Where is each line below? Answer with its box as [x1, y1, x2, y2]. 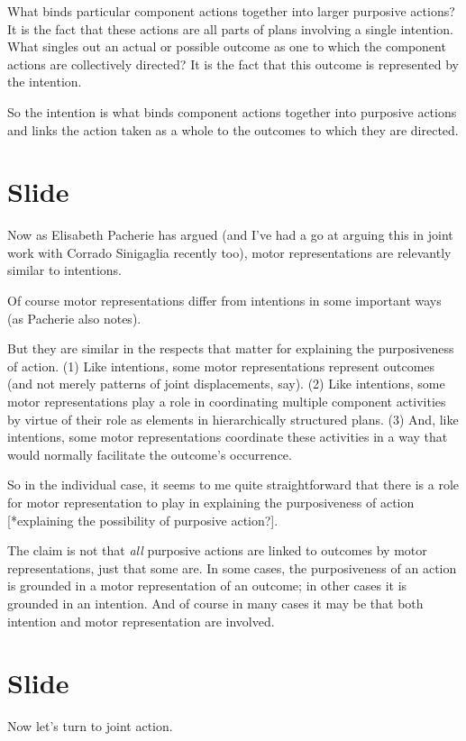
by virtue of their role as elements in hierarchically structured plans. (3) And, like [7, 409, 459, 428]
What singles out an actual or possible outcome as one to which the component [7, 37, 446, 56]
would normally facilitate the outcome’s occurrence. [7, 444, 292, 463]
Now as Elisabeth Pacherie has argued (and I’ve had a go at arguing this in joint [7, 225, 453, 244]
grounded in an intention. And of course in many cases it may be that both [7, 593, 424, 612]
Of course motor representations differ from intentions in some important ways [7, 291, 442, 310]
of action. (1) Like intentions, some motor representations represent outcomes [7, 356, 435, 375]
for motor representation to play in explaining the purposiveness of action [7, 493, 415, 511]
